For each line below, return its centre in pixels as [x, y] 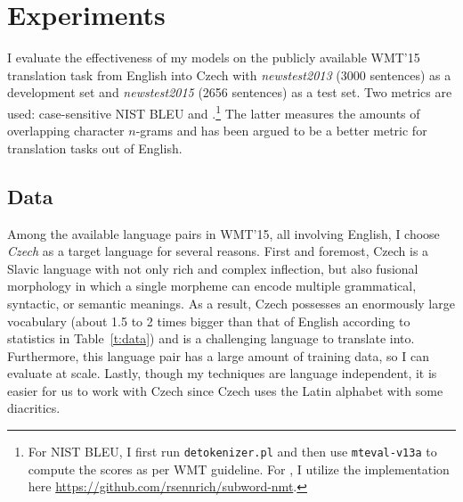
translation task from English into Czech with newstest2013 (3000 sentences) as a [229, 74]
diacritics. [34, 408]
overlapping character [66, 131]
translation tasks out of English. [95, 148]
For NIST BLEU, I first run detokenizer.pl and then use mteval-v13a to [232, 452]
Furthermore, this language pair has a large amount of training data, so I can [218, 355]
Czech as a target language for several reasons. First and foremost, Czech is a [218, 251]
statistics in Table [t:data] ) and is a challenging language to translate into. [211, 338]
